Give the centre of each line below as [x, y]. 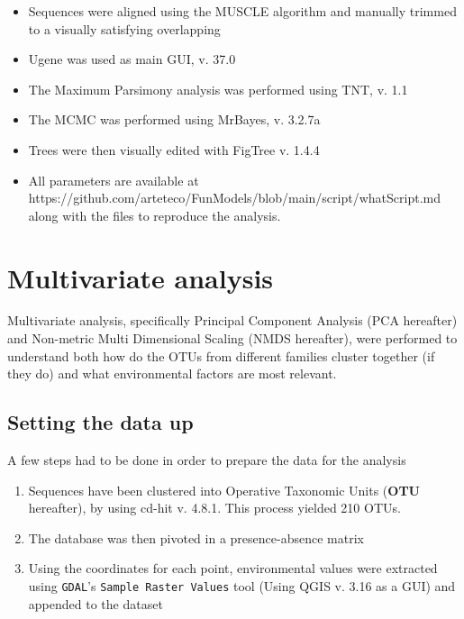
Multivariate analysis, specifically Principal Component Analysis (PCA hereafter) [232, 320]
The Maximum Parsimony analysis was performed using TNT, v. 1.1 [218, 89]
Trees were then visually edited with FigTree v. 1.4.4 [174, 149]
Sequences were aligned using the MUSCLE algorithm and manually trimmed [242, 11]
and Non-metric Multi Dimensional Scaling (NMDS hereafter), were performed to [232, 338]
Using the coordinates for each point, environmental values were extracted [233, 568]
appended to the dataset [96, 603]
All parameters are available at [114, 180]
